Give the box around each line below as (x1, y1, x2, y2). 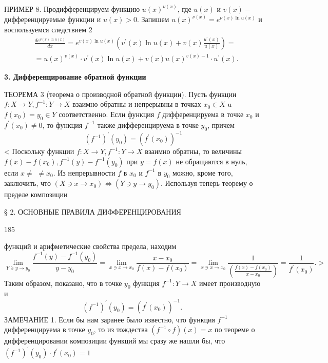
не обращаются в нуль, (176, 156, 247, 166)
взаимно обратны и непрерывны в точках (72, 99, 201, 109)
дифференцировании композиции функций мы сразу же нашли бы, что (4, 335, 225, 346)
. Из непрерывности (53, 167, 115, 178)
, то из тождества (93, 324, 148, 335)
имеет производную (199, 277, 261, 288)
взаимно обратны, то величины (145, 146, 242, 157)
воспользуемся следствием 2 (4, 24, 92, 35)
